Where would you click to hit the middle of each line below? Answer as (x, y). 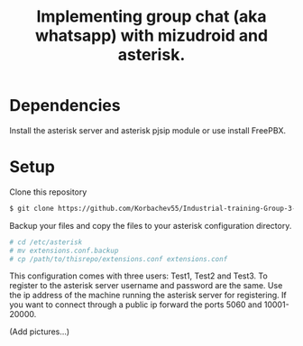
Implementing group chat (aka (151, 17)
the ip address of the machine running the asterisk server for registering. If (148, 296)
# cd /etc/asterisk (46, 242)
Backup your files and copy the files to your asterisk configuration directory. (151, 225)
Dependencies (65, 106)
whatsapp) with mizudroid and (151, 36)
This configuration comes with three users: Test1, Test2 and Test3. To (138, 276)
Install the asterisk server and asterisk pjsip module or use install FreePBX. (148, 130)
